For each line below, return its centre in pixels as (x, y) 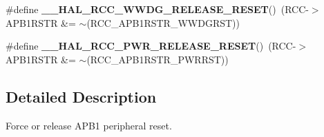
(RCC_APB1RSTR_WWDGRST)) (163, 22)
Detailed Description (81, 96)
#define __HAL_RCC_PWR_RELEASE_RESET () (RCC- (151, 46)
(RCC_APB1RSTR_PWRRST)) (158, 59)
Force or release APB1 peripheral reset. (89, 125)
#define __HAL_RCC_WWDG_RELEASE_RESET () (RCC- (157, 9)
